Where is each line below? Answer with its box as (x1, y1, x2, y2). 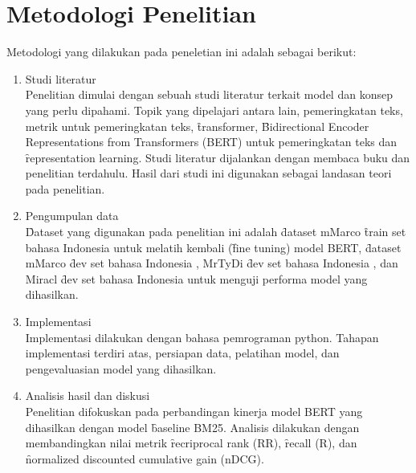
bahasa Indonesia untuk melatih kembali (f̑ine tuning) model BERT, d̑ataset (25, 239, 402, 255)
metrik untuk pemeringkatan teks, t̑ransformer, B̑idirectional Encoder (25, 117, 369, 134)
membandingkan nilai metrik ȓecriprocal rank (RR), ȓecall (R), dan (25, 434, 357, 451)
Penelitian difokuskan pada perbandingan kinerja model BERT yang (25, 403, 363, 419)
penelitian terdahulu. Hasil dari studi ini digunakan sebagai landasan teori (25, 165, 392, 181)
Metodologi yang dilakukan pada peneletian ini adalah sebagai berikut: (6, 43, 357, 60)
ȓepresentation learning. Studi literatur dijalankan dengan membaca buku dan (25, 149, 410, 165)
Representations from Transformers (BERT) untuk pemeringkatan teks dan (25, 133, 398, 150)
